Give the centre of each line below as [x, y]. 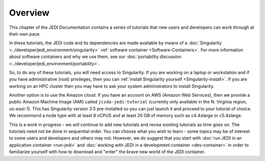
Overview [29, 13]
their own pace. [25, 34]
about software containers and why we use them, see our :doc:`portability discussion [95, 57]
